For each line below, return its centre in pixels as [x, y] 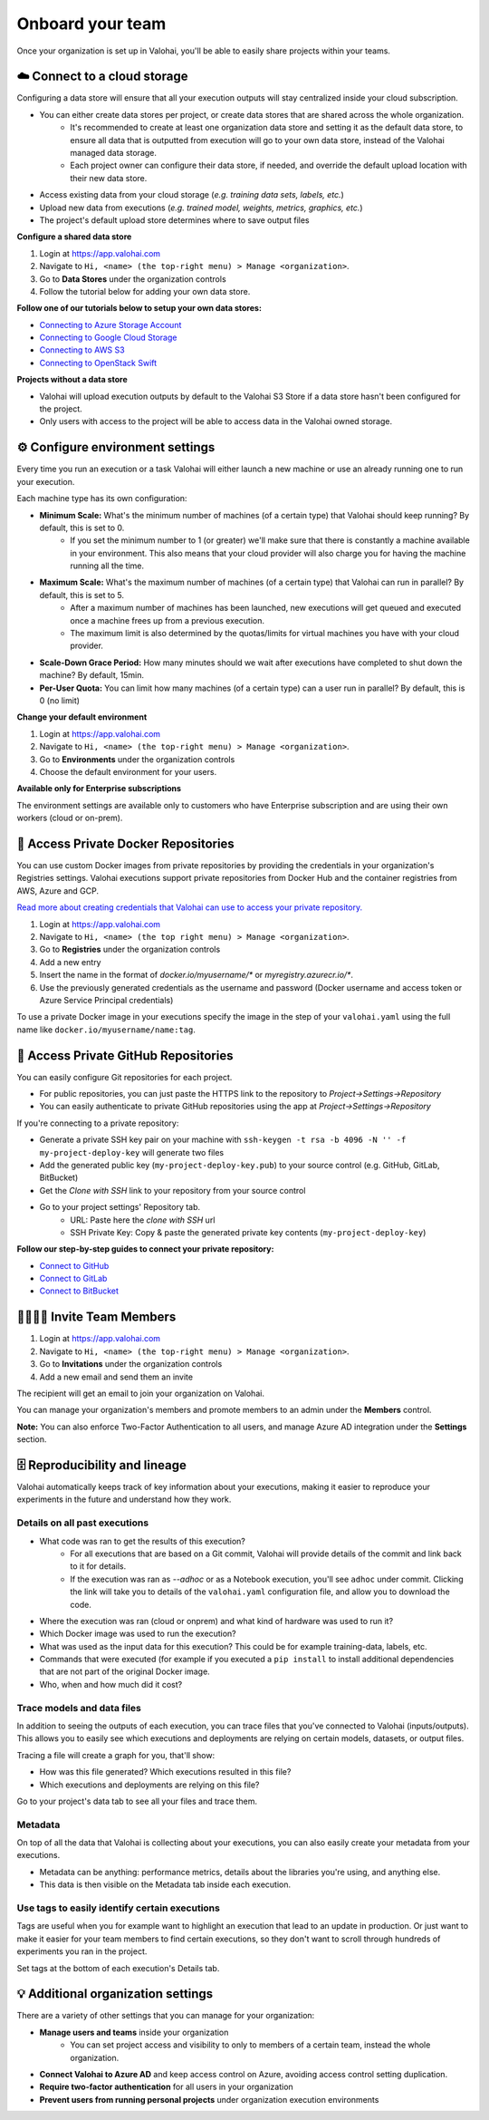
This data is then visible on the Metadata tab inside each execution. [165, 1884]
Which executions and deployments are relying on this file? [149, 1785]
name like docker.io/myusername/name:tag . [106, 1030]
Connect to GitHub [74, 1265]
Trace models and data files [79, 1708]
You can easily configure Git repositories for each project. [125, 1077]
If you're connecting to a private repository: [98, 1123]
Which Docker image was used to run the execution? [138, 1634]
